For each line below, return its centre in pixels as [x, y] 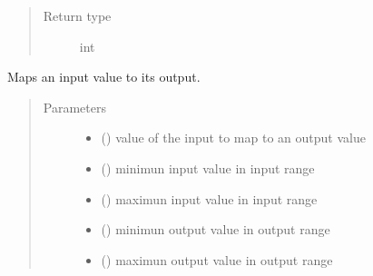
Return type [77, 15]
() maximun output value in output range [217, 259]
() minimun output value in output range [216, 229]
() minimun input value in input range [208, 168]
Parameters [74, 107]
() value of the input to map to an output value [233, 138]
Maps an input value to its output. [104, 77]
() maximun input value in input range [209, 198]
